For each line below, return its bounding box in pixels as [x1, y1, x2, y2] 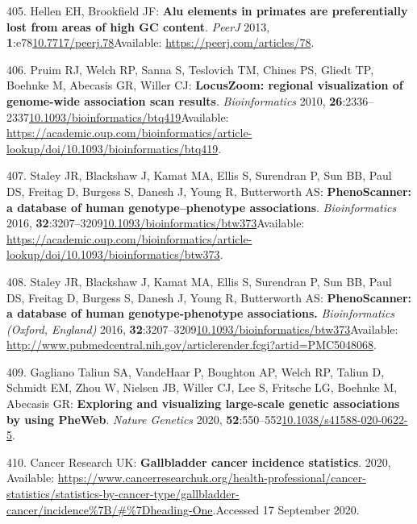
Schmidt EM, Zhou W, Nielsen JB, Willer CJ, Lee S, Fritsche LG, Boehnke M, [6, 379, 398, 396]
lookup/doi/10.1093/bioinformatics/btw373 [6, 246, 220, 263]
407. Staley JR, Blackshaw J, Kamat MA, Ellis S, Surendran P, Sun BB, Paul [6, 167, 392, 184]
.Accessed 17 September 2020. [212, 501, 360, 518]
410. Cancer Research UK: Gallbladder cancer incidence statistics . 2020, [6, 453, 391, 470]
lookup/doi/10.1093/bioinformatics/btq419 [6, 139, 219, 156]
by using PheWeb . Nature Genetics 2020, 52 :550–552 [6, 410, 282, 427]
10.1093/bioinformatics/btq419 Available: [29, 108, 229, 125]
